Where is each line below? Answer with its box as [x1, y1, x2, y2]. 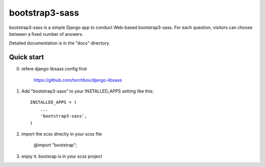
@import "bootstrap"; [33, 142, 77, 148]
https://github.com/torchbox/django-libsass [33, 77, 122, 83]
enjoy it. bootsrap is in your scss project [21, 153, 103, 159]
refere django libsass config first [21, 66, 87, 72]
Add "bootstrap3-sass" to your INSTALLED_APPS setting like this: [21, 88, 154, 94]
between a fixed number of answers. [9, 31, 83, 37]
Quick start [9, 53, 44, 61]
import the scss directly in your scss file [21, 131, 103, 137]
